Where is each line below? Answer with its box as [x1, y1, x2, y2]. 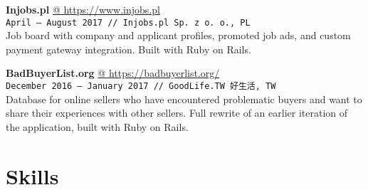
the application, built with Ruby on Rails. [6, 119, 189, 134]
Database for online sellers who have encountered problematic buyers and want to [6, 91, 362, 106]
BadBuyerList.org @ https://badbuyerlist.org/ [6, 65, 220, 80]
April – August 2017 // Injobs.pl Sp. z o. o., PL [6, 17, 251, 28]
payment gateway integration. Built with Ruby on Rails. [6, 41, 251, 56]
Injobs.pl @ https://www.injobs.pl [6, 2, 160, 16]
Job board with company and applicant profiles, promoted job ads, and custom [6, 28, 351, 43]
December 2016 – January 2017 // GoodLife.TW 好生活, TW [6, 81, 276, 92]
